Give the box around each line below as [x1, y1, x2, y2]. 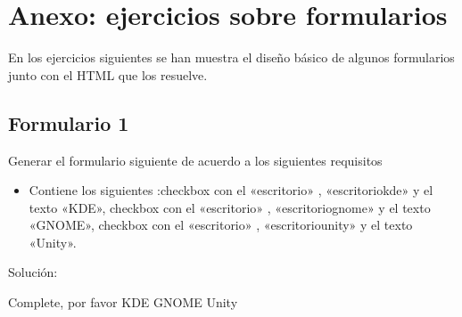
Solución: [8, 263, 58, 281]
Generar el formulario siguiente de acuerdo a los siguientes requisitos [8, 150, 383, 169]
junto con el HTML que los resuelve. [8, 65, 208, 84]
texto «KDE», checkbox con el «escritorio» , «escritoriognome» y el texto [29, 198, 431, 216]
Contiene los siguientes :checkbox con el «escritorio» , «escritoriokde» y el [29, 181, 433, 199]
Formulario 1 [8, 109, 129, 136]
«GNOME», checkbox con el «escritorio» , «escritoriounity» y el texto [29, 215, 413, 234]
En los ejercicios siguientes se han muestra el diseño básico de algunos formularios [8, 48, 455, 67]
